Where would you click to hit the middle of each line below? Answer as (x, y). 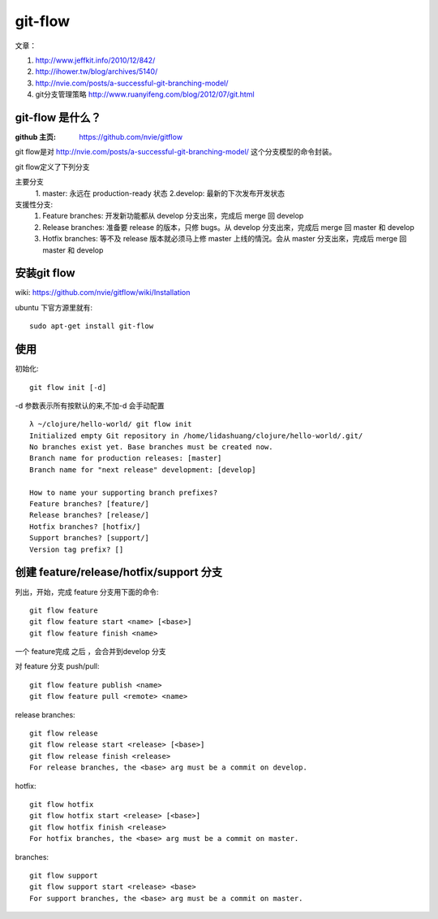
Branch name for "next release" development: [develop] (143, 470)
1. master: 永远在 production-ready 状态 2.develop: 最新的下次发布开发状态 (160, 193)
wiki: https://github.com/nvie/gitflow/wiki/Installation (103, 293)
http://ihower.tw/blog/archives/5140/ (97, 72)
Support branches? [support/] (90, 538)
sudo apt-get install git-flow (92, 326)
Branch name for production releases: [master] (126, 458)
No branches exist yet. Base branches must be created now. (151, 447)
